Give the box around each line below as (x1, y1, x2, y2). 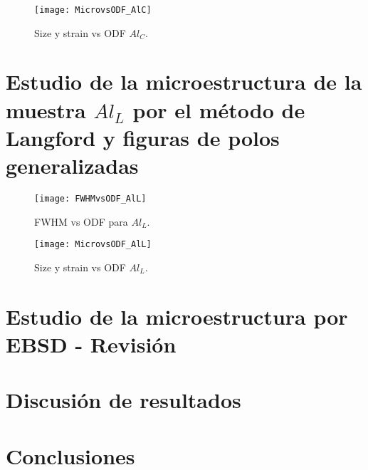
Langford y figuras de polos (6, 122, 280, 152)
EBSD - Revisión (6, 329, 177, 358)
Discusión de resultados (6, 385, 241, 414)
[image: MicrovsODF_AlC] (34, 5, 152, 15)
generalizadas (6, 151, 139, 179)
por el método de (132, 95, 305, 124)
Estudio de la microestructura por (6, 301, 348, 330)
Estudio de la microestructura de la (6, 67, 362, 96)
